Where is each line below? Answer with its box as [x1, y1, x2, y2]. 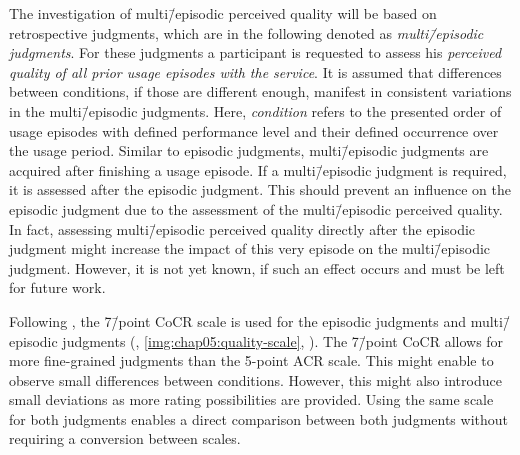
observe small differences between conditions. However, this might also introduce [9, 369, 502, 390]
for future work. [9, 277, 106, 298]
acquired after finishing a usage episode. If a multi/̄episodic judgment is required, [9, 159, 507, 180]
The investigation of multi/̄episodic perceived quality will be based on [9, 3, 437, 23]
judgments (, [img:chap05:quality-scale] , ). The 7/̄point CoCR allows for [62, 330, 504, 351]
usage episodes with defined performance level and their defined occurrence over [9, 120, 499, 141]
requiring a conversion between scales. [9, 428, 241, 449]
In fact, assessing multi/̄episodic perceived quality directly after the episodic [9, 218, 476, 239]
